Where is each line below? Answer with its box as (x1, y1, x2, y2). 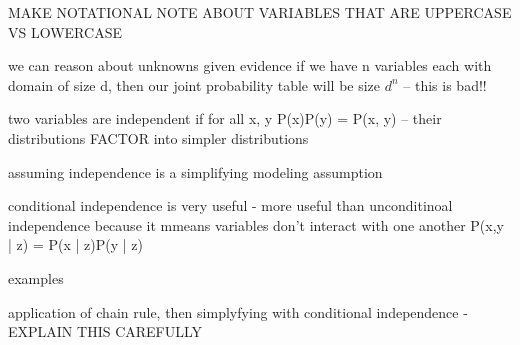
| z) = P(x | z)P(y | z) (8, 234, 143, 255)
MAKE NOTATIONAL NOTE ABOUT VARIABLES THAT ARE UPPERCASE (8, 2, 512, 22)
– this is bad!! (403, 74, 487, 95)
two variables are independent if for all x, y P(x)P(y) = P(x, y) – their (8, 108, 442, 129)
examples (8, 267, 64, 288)
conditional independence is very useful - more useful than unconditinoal (8, 195, 453, 216)
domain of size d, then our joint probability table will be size (8, 74, 381, 95)
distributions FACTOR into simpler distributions (8, 127, 309, 148)
